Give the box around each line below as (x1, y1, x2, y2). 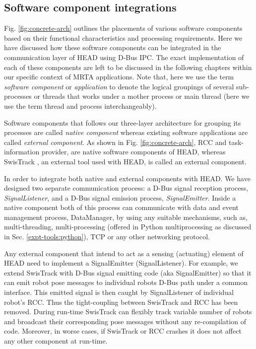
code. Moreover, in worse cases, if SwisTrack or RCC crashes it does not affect (4, 326, 242, 336)
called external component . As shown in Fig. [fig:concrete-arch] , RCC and (4, 137, 227, 147)
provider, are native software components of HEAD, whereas (41, 146, 226, 157)
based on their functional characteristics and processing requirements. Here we (4, 32, 243, 43)
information (4, 146, 40, 157)
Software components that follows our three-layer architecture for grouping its (4, 117, 241, 128)
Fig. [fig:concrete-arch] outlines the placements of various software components (4, 23, 243, 33)
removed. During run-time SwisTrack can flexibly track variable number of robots (4, 306, 252, 317)
